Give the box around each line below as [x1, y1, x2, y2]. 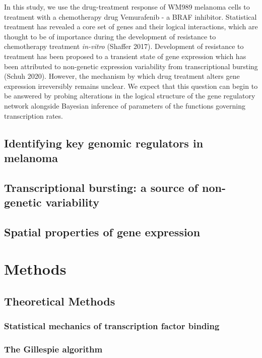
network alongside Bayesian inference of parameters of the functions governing [4, 100, 246, 111]
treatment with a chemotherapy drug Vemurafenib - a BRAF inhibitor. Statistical [4, 11, 257, 22]
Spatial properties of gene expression [4, 224, 201, 239]
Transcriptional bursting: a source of [4, 179, 198, 195]
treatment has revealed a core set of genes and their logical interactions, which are [4, 21, 258, 32]
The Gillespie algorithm [4, 343, 103, 355]
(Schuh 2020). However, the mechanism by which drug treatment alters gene [4, 71, 240, 81]
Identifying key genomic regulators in [4, 135, 204, 150]
